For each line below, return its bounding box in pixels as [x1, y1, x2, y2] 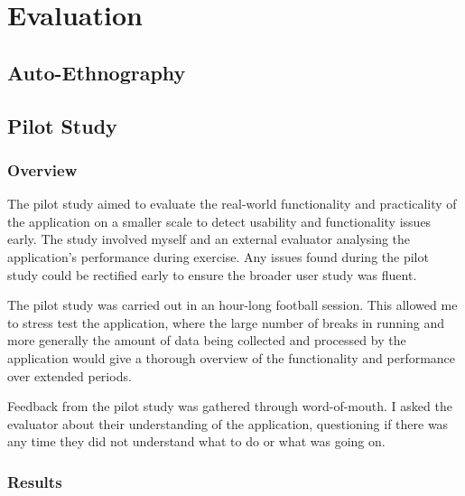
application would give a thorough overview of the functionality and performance [7, 348, 456, 367]
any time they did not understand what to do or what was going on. [7, 432, 386, 451]
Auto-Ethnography [7, 58, 186, 86]
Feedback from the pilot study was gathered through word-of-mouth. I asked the [7, 397, 452, 416]
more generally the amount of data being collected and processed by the [7, 331, 406, 350]
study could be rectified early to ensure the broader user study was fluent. [7, 265, 417, 284]
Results [7, 470, 62, 492]
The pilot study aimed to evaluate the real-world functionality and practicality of [7, 194, 457, 213]
